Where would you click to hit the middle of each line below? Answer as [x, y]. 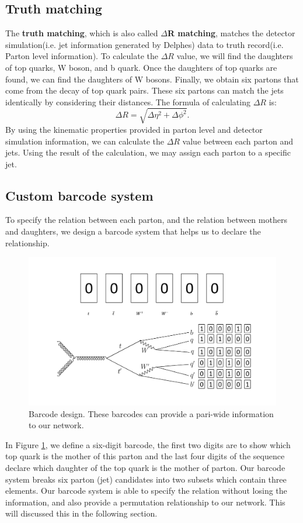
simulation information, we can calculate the [85, 141]
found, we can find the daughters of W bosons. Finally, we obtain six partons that [152, 79]
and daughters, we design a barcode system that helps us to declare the [133, 231]
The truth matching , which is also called [82, 33]
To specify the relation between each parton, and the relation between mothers [146, 220]
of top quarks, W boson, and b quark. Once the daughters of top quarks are [141, 67]
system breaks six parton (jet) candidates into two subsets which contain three [146, 479]
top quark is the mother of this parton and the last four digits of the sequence [145, 456]
